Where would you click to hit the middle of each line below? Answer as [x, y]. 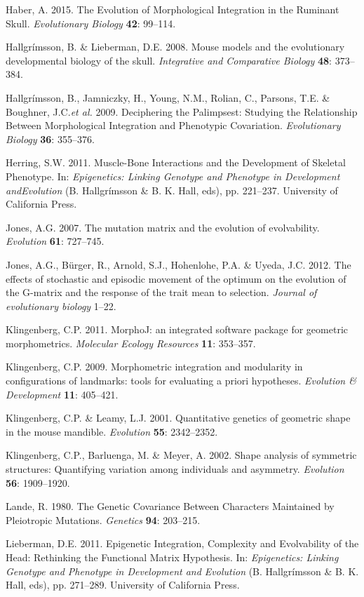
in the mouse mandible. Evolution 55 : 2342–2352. [112, 431]
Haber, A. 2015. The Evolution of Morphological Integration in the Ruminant [173, 9]
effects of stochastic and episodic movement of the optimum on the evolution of [176, 278]
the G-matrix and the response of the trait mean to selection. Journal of [161, 292]
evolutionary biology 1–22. [61, 306]
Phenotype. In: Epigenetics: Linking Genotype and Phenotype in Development [173, 176]
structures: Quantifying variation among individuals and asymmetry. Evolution [175, 469]
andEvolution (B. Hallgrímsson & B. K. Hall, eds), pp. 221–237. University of [172, 190]
